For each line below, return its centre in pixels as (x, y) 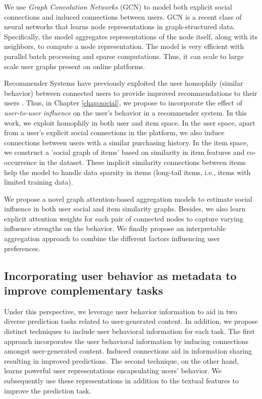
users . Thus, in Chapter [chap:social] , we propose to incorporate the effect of (123, 103)
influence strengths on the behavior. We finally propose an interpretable (115, 228)
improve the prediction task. (48, 390)
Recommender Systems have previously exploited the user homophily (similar (124, 83)
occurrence (21, 162)
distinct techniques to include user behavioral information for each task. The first (129, 331)
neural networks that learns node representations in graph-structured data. (120, 26)
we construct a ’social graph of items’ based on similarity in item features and (124, 152)
